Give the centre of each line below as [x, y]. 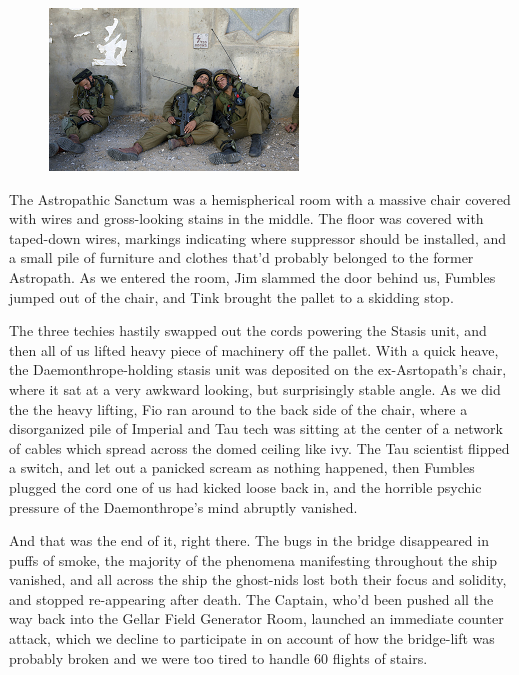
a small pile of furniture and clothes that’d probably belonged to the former [241, 257]
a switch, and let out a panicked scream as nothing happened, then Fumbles [242, 467]
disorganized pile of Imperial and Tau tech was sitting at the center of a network [256, 428]
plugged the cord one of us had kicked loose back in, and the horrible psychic [245, 486]
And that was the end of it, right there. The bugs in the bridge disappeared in [249, 540]
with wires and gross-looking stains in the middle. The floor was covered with [246, 218]
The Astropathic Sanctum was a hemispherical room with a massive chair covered [260, 198]
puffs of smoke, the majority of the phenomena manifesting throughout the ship [253, 559]
